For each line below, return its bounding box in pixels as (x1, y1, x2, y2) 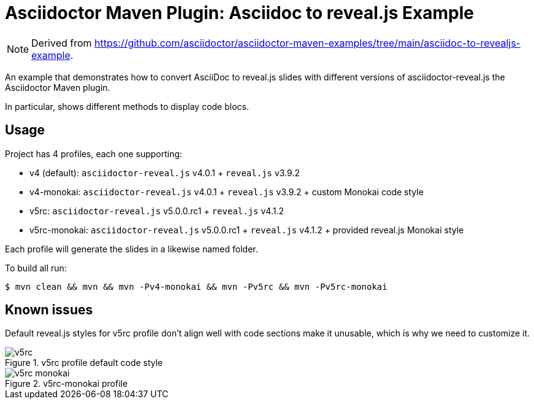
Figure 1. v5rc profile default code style (5, 357, 163, 368)
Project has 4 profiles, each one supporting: (5, 148, 183, 159)
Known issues (5, 302, 93, 318)
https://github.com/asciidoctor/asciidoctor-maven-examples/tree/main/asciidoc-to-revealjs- (94, 36, 521, 49)
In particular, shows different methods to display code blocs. (5, 101, 249, 112)
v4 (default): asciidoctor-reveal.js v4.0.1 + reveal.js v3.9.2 (29, 167, 300, 178)
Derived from (31, 36, 92, 49)
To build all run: (5, 262, 67, 273)
